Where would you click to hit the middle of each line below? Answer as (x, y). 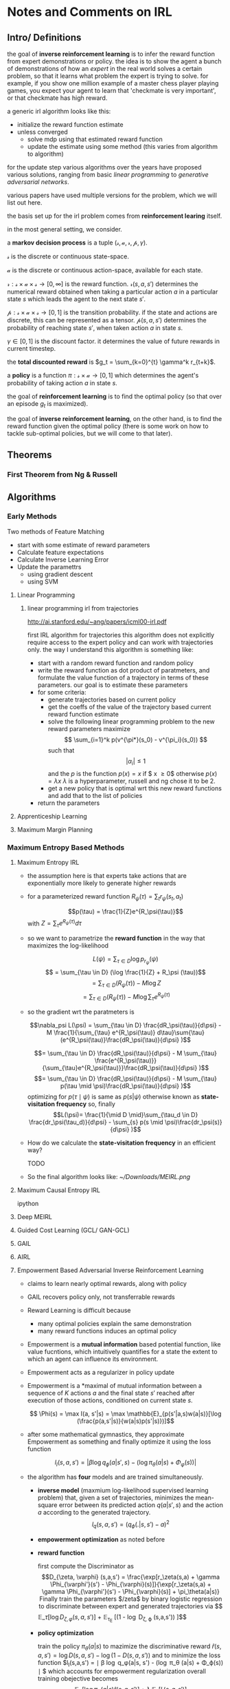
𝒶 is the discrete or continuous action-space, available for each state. (105, 270)
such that (61, 750)
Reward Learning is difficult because (79, 1310)
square (47, 1505)
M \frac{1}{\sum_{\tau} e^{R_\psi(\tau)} (101, 1032)
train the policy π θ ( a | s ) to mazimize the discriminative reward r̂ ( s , (129, 1647)
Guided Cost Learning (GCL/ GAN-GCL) (73, 1230)
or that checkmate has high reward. (57, 98)
